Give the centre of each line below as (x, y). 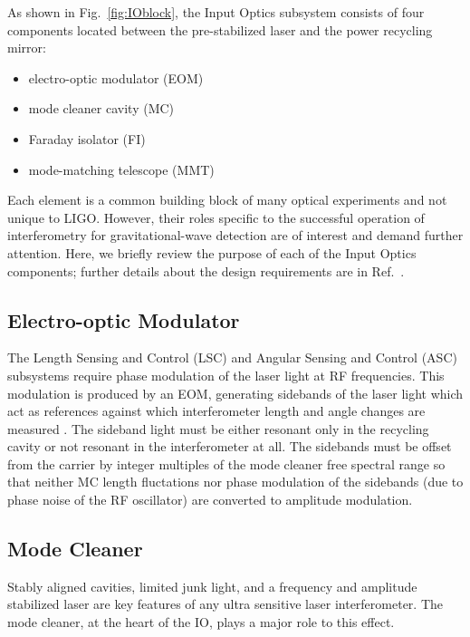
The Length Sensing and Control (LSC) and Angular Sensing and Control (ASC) (232, 357)
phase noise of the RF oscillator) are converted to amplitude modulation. (210, 500)
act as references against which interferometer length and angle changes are (216, 411)
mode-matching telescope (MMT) (121, 169)
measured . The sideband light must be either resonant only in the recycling (218, 428)
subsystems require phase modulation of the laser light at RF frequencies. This (226, 375)
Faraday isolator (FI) (87, 138)
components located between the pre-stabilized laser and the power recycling (220, 29)
